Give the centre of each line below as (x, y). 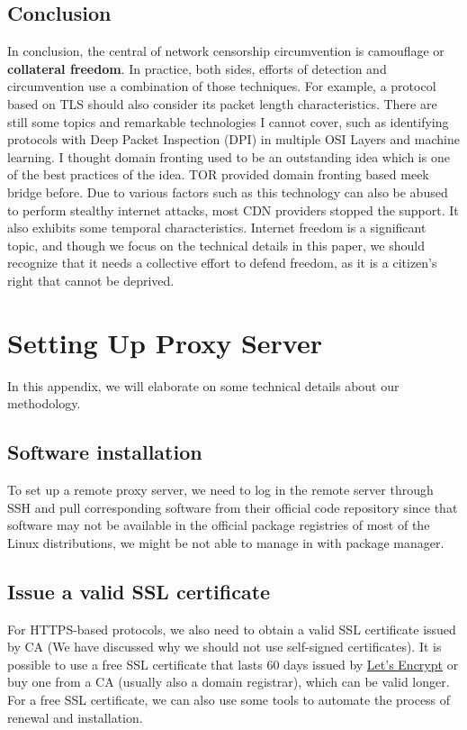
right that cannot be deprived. (91, 280)
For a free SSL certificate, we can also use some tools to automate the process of (229, 699)
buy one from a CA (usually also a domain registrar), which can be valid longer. (229, 682)
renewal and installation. (75, 717)
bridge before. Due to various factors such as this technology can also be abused (228, 192)
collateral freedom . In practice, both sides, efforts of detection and (197, 68)
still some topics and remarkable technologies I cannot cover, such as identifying (228, 121)
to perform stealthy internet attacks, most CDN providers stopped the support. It (233, 210)
